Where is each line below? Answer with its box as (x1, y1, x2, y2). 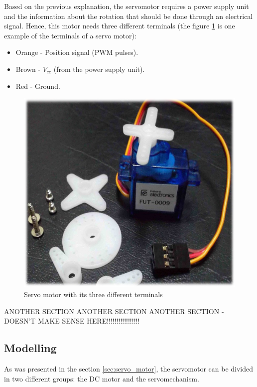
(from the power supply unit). (53, 63, 145, 74)
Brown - (15, 63, 41, 74)
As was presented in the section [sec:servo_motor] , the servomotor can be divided (4, 363, 254, 374)
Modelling (4, 340, 57, 356)
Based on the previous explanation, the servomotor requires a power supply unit (4, 1, 249, 11)
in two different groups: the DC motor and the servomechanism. (4, 373, 199, 384)
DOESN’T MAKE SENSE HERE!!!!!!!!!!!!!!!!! (4, 316, 140, 326)
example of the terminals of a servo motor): (4, 30, 136, 40)
